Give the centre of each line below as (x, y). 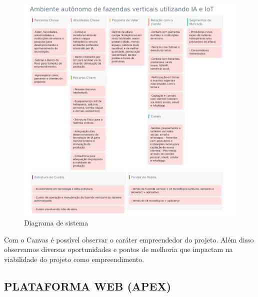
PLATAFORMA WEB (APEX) (88, 286)
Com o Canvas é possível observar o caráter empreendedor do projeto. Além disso (129, 239)
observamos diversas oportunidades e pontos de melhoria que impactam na (118, 249)
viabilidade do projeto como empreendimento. (74, 259)
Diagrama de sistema (56, 223)
